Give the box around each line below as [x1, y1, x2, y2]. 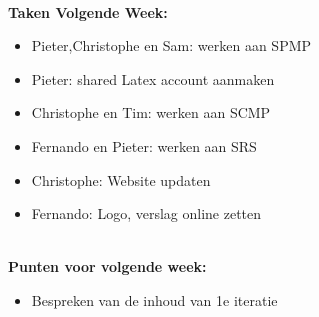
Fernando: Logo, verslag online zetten [31, 203, 262, 224]
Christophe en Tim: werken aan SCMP [31, 102, 271, 123]
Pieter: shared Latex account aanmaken [31, 68, 275, 89]
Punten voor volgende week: [8, 256, 207, 277]
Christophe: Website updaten [31, 169, 211, 190]
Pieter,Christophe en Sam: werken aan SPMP [31, 35, 312, 56]
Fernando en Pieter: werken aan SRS [31, 135, 257, 156]
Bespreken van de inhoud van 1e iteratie [31, 289, 278, 310]
